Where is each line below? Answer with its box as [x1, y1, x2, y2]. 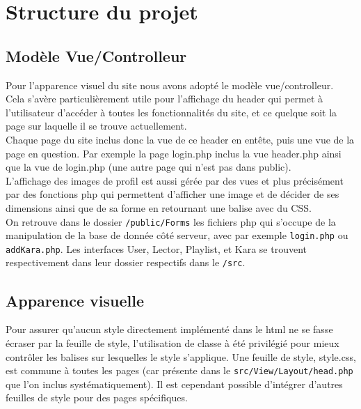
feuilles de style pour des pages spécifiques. [6, 390, 188, 405]
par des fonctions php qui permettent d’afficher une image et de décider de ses [6, 187, 339, 201]
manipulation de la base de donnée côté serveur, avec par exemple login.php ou [6, 228, 348, 242]
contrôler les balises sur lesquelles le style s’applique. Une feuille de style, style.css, [6, 349, 356, 364]
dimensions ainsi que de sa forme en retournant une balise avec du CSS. [6, 200, 312, 215]
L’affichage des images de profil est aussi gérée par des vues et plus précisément [6, 173, 344, 187]
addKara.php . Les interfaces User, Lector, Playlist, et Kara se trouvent [6, 241, 307, 256]
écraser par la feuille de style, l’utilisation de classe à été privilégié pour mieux [6, 335, 339, 350]
